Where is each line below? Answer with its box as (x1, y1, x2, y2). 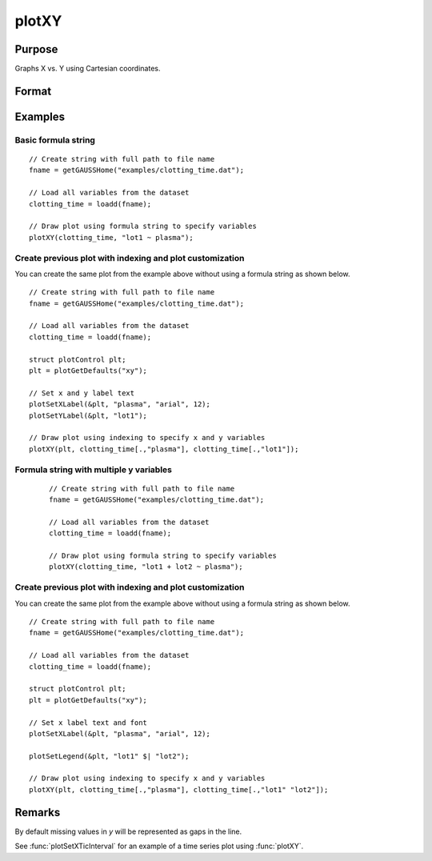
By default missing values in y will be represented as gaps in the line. (14, 827, 242, 836)
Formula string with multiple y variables (14, 464, 172, 475)
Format (14, 84, 52, 98)
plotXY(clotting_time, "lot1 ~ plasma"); (29, 233, 194, 242)
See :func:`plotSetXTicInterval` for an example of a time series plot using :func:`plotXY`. (14, 841, 304, 851)
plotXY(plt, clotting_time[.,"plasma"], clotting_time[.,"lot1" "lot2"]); (29, 785, 329, 794)
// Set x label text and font (29, 718, 148, 727)
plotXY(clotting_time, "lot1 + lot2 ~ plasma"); (49, 563, 243, 571)
